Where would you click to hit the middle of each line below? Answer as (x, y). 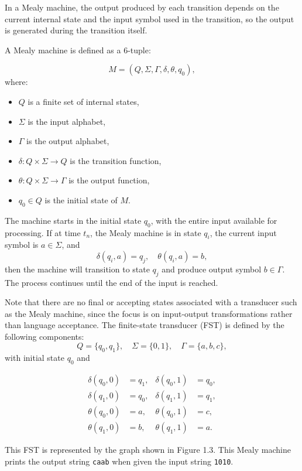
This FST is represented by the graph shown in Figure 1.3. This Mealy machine (148, 450)
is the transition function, (116, 160)
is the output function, (109, 180)
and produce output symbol (212, 269)
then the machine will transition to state (77, 269)
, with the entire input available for (214, 220)
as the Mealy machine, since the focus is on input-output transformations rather (149, 313)
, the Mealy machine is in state (146, 232)
